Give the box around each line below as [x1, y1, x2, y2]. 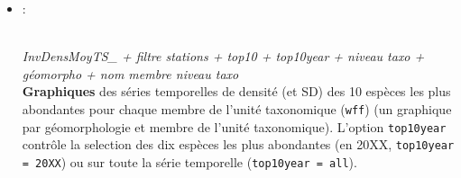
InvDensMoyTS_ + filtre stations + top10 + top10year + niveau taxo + [22, 47, 425, 66]
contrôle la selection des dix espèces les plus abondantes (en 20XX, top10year [22, 135, 455, 154]
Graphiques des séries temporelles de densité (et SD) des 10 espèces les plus [22, 82, 451, 101]
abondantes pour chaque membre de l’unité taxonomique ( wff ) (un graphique [22, 99, 452, 118]
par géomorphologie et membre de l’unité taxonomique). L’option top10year [22, 117, 447, 136]
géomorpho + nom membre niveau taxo [22, 64, 239, 83]
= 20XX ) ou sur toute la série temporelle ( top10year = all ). [22, 152, 357, 171]
